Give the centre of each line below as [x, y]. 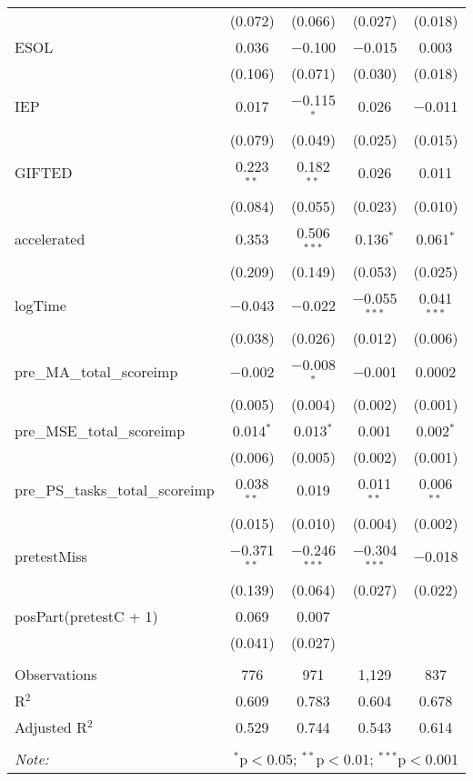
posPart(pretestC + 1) [86, 616]
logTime [40, 305]
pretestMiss [51, 556]
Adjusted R [51, 726]
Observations [56, 674]
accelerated [50, 238]
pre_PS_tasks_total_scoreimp [115, 490]
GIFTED [44, 173]
